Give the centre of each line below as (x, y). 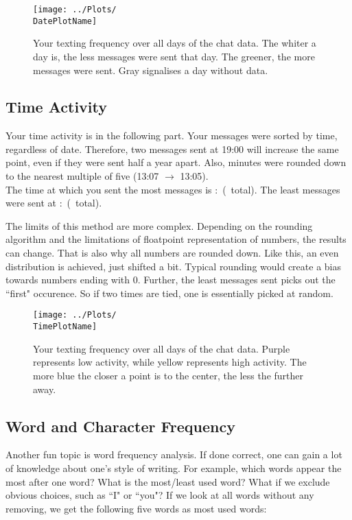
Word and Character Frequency (120, 426)
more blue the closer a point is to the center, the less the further (168, 375)
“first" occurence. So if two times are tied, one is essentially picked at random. (169, 293)
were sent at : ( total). (54, 203)
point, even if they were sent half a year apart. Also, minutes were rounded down (176, 162)
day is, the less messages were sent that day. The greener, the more (174, 56)
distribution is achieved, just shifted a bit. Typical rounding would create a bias (173, 266)
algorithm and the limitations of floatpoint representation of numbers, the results (176, 239)
